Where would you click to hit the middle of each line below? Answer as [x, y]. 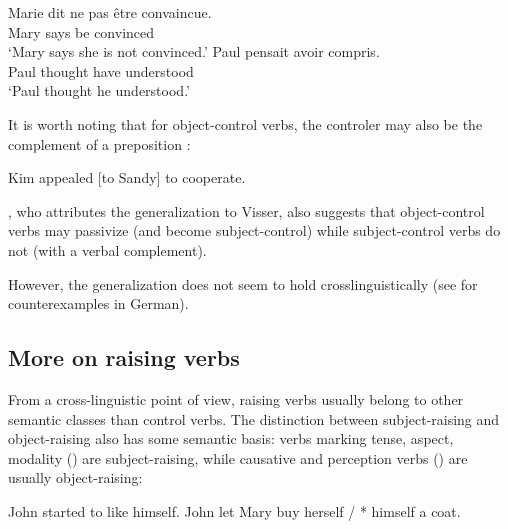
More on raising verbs [124, 357]
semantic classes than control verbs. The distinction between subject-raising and [254, 418]
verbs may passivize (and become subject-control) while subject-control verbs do [254, 230]
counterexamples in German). [98, 303]
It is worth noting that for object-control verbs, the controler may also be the [245, 123]
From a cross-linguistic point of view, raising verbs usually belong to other [236, 398]
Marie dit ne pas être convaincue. [110, 12]
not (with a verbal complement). [107, 249]
